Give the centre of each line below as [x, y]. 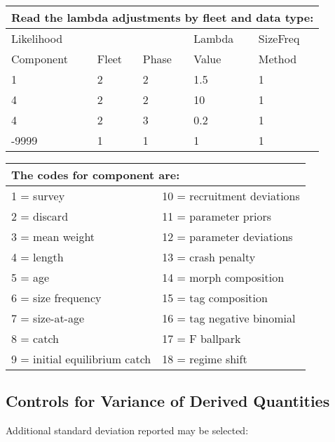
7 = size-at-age [48, 318]
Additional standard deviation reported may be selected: [127, 430]
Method [278, 59]
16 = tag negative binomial [229, 318]
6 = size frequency [56, 298]
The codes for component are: [96, 175]
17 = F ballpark [201, 338]
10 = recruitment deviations [231, 196]
